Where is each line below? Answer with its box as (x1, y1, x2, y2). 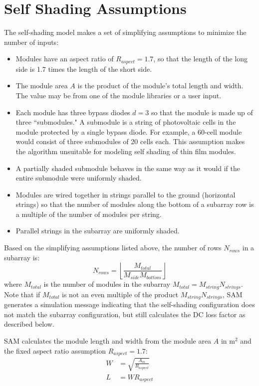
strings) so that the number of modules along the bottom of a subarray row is (15, 199, 254, 209)
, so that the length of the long (153, 53, 248, 64)
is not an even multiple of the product (62, 289, 179, 299)
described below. (4, 319, 54, 329)
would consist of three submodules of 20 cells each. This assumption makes (15, 136, 245, 147)
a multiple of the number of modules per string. (15, 208, 162, 219)
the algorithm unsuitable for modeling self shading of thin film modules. (15, 146, 236, 156)
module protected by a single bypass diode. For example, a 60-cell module (15, 126, 242, 137)
